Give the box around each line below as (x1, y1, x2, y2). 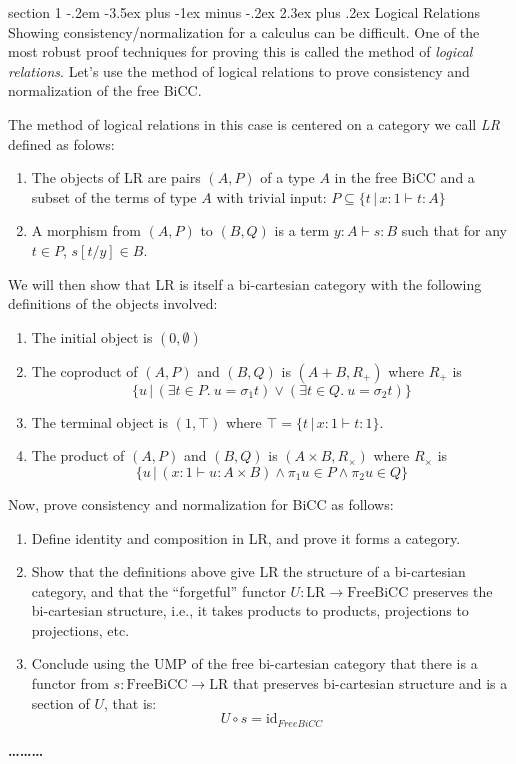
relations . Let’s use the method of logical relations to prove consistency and (8, 60, 470, 81)
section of (31, 692, 90, 713)
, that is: (104, 692, 157, 713)
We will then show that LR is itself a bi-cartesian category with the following (8, 273, 482, 294)
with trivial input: (216, 186, 327, 207)
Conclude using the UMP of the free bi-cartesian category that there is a (31, 653, 478, 674)
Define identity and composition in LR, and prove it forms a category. (31, 527, 461, 548)
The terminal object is (31, 411, 169, 432)
